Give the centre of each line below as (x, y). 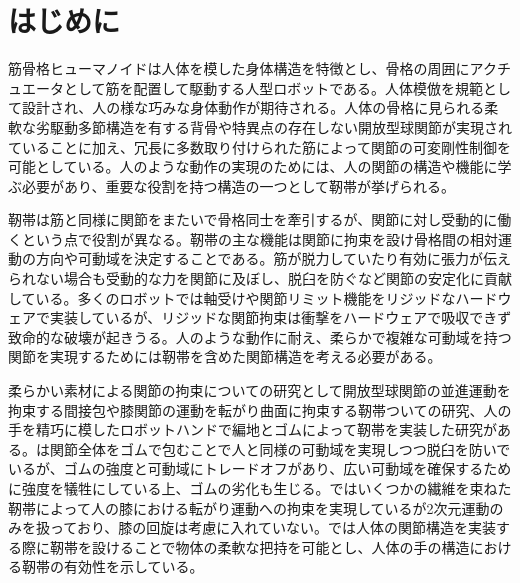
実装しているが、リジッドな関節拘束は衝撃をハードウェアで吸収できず (280, 317)
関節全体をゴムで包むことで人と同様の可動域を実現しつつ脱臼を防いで (280, 448)
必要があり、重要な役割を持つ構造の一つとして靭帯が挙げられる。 (238, 185)
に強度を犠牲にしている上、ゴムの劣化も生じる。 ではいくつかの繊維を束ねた (260, 488)
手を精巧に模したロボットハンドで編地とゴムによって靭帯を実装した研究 (245, 429)
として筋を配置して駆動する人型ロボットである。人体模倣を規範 (273, 87)
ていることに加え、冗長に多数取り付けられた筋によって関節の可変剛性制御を (259, 146)
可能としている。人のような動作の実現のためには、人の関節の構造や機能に (253, 166)
